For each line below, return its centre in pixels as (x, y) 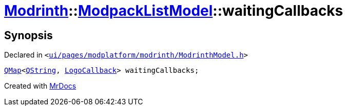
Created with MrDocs (40, 86)
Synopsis (28, 35)
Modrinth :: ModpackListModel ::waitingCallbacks (174, 11)
